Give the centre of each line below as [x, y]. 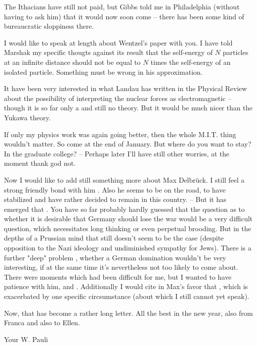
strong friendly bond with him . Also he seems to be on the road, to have [115, 189]
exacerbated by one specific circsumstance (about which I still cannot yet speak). [127, 296]
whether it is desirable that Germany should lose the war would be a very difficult [128, 219]
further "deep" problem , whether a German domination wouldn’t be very [115, 257]
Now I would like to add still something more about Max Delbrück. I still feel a [124, 179]
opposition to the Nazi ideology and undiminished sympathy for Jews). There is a [128, 248]
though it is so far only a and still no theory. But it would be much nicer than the [128, 108]
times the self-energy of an [191, 62]
